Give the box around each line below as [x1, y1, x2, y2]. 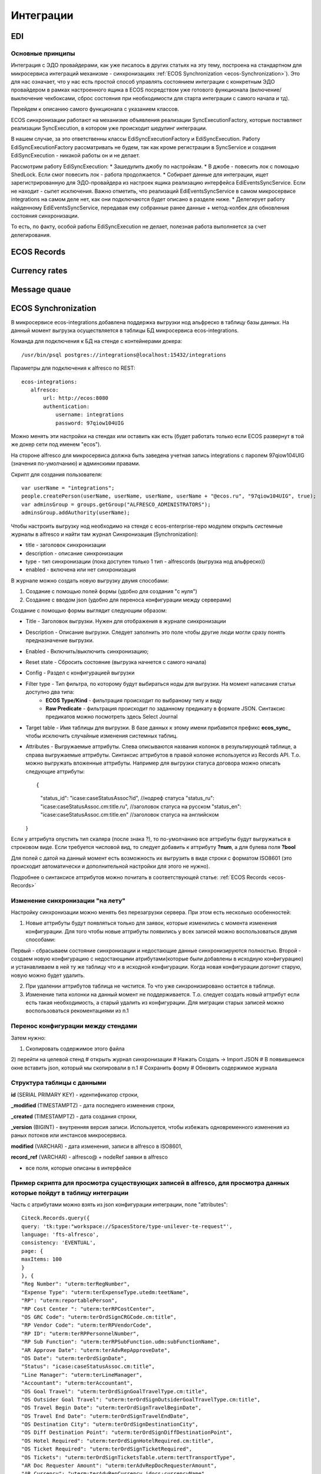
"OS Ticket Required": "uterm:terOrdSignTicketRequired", [21, 1446, 193, 1453]
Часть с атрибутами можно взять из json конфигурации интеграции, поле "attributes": [11, 1200, 228, 1208]
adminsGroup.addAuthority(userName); [21, 509, 131, 516]
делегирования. [11, 231, 51, 238]
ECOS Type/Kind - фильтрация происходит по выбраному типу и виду [45, 696, 222, 704]
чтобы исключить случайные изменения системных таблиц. [25, 732, 178, 739]
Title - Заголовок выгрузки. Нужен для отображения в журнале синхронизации [25, 618, 226, 625]
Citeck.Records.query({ [21, 1215, 90, 1222]
